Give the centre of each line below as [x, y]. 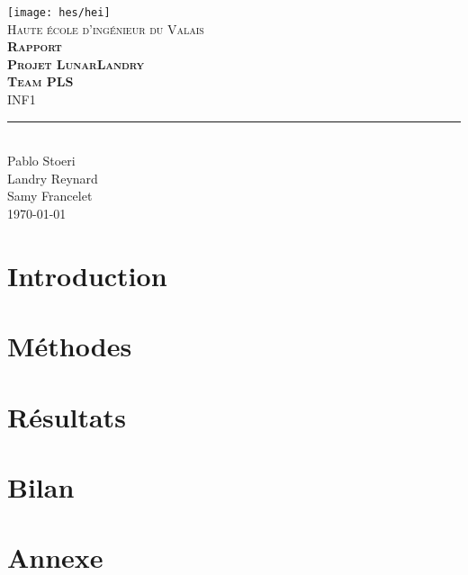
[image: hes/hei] [59, 13]
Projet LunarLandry [76, 63]
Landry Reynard [53, 178]
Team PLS [40, 81]
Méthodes [70, 346]
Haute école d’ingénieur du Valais [106, 28]
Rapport [35, 46]
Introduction [87, 275]
